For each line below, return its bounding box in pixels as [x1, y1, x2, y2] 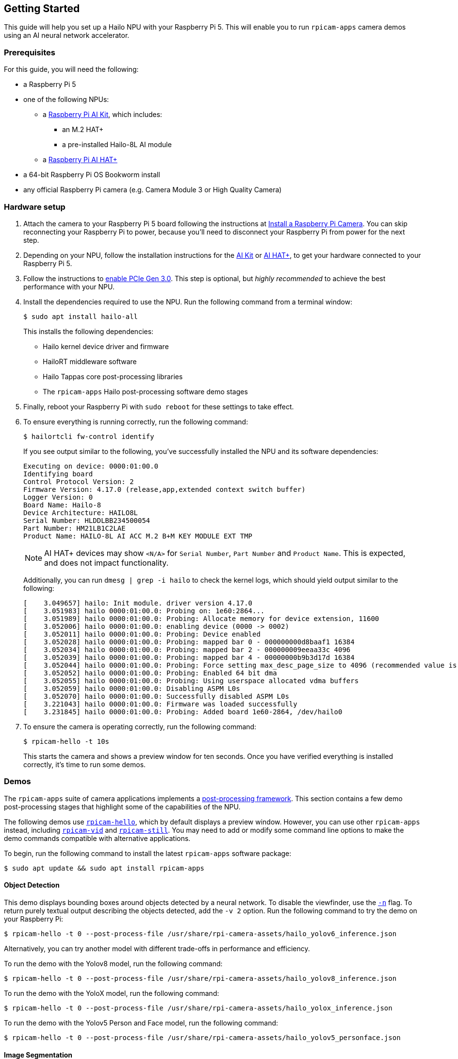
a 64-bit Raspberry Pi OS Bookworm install [23, 170, 160, 179]
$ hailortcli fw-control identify [23, 432, 154, 440]
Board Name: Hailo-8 [23, 501, 101, 509]
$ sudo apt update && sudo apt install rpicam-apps [4, 864, 205, 872]
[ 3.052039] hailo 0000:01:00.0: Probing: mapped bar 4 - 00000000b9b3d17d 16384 [23, 653, 355, 661]
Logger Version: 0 [23, 493, 93, 501]
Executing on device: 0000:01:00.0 [23, 462, 159, 470]
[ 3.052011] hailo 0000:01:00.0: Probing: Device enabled [23, 630, 261, 638]
